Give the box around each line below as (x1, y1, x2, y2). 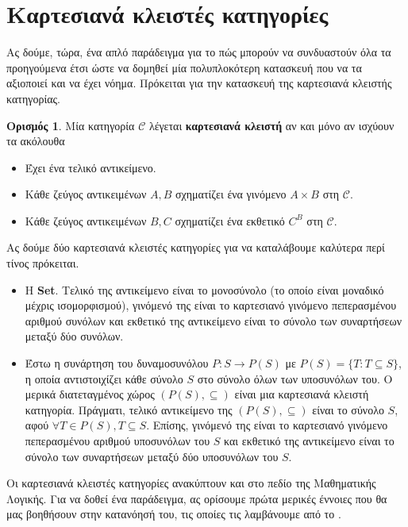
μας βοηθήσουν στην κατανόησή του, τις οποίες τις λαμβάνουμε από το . (6, 506, 341, 522)
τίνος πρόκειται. (6, 255, 79, 271)
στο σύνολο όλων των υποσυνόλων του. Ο (197, 370, 393, 387)
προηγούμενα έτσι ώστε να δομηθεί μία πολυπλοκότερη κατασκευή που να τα (6, 59, 362, 75)
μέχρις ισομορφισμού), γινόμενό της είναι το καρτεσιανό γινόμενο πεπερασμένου (25, 297, 397, 314)
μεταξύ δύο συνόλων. (25, 328, 124, 344)
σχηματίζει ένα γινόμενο (175, 186, 287, 202)
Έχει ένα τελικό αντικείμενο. (25, 159, 156, 175)
